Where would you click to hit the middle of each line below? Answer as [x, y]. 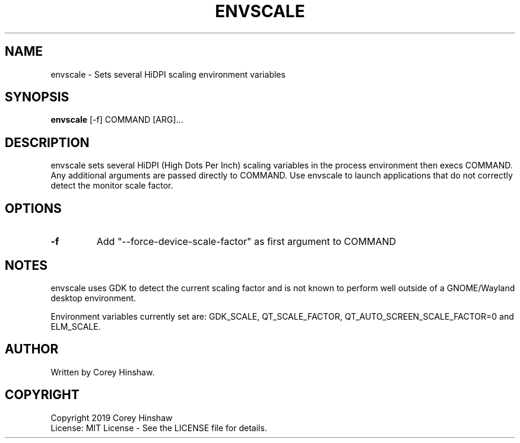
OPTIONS [33, 208]
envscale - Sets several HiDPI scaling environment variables [168, 74]
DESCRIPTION [47, 142]
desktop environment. [93, 298]
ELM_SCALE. [76, 326]
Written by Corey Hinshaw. [103, 372]
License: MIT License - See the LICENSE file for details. [159, 428]
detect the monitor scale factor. [112, 186]
